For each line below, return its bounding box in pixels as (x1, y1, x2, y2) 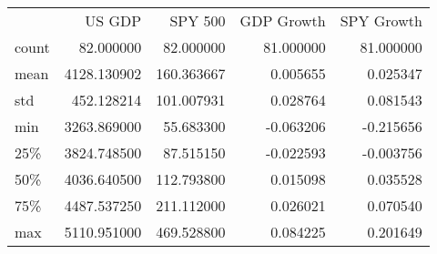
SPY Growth (340, 10, 422, 31)
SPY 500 (169, 10, 226, 31)
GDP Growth (239, 10, 326, 31)
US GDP (85, 10, 142, 31)
